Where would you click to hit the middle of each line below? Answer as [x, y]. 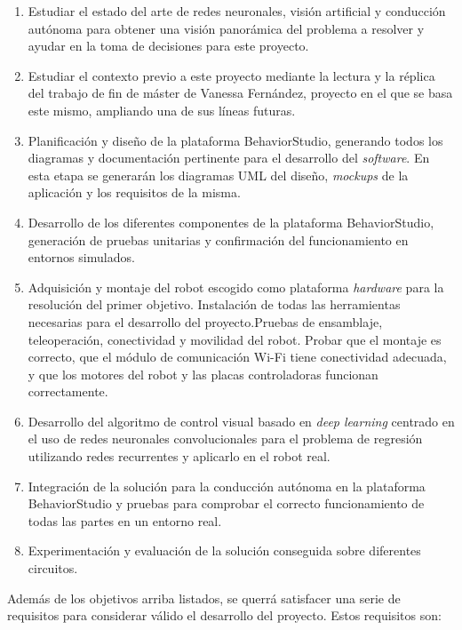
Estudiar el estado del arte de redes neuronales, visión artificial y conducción [237, 11]
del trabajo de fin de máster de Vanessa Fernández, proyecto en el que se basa [240, 93]
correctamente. [68, 391]
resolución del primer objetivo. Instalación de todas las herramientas [214, 304]
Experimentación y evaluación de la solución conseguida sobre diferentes [224, 550]
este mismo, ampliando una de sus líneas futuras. [162, 110]
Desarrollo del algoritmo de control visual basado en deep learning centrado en [241, 421]
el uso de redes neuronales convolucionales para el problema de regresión [225, 439]
